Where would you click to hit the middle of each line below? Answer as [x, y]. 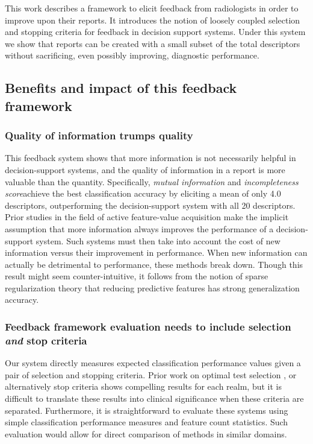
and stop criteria [46, 340]
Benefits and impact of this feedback [121, 88]
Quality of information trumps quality [99, 135]
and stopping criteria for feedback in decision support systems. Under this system [155, 32]
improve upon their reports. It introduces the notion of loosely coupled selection [153, 20]
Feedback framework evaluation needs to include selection [148, 326]
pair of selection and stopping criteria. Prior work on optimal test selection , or [151, 374]
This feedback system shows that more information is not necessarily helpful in [150, 158]
